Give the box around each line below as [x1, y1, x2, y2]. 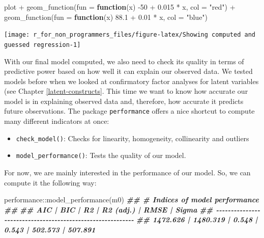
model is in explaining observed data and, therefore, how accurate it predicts [4, 95, 244, 106]
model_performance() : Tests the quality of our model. [16, 150, 186, 161]
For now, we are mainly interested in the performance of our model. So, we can [4, 167, 251, 178]
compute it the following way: [4, 177, 97, 188]
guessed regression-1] [4, 41, 81, 48]
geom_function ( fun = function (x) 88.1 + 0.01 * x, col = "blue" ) [4, 11, 208, 22]
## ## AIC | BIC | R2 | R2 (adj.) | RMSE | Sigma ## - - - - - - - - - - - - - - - [4, 204, 260, 215]
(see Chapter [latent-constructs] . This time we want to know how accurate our [4, 86, 248, 96]
